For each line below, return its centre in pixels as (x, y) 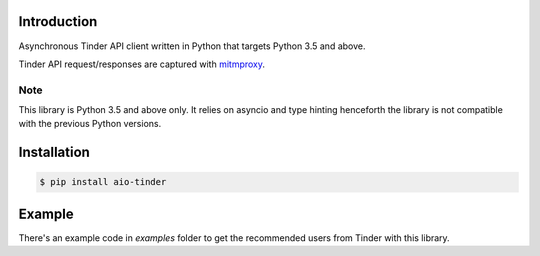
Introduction (58, 21)
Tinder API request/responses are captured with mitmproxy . (141, 64)
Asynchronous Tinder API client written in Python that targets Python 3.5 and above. (192, 46)
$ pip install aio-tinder (103, 182)
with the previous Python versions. (90, 124)
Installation (54, 152)
